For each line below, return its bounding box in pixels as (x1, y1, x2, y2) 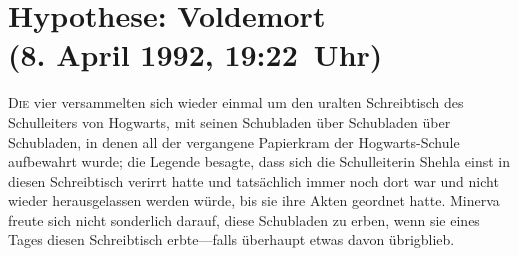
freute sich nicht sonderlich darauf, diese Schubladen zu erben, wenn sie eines (8, 209, 480, 230)
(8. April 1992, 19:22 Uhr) (8, 34, 383, 75)
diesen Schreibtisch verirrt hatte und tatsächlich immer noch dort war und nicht (8, 170, 499, 191)
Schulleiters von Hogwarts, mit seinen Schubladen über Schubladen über (8, 111, 451, 132)
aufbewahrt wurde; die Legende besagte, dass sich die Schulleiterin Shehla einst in (8, 151, 510, 172)
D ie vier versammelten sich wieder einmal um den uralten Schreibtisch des (8, 92, 464, 113)
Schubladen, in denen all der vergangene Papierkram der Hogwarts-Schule (8, 131, 460, 152)
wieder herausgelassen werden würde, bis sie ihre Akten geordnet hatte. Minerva (8, 190, 500, 211)
